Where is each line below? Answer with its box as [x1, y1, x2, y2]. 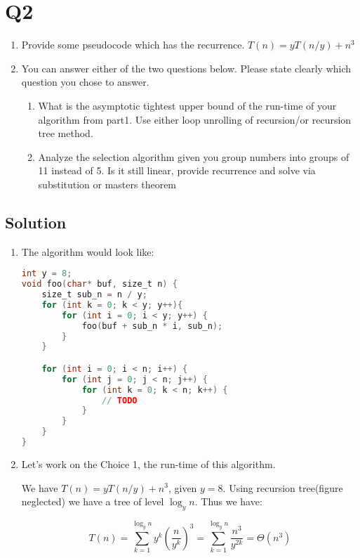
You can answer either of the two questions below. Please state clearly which [21, 60, 352, 75]
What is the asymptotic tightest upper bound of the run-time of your [38, 98, 337, 112]
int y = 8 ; [21, 268, 72, 279]
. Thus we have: [194, 494, 262, 509]
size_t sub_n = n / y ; [41, 290, 147, 300]
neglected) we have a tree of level [21, 494, 164, 509]
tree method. [38, 126, 93, 141]
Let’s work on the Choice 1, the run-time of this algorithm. [21, 456, 276, 471]
